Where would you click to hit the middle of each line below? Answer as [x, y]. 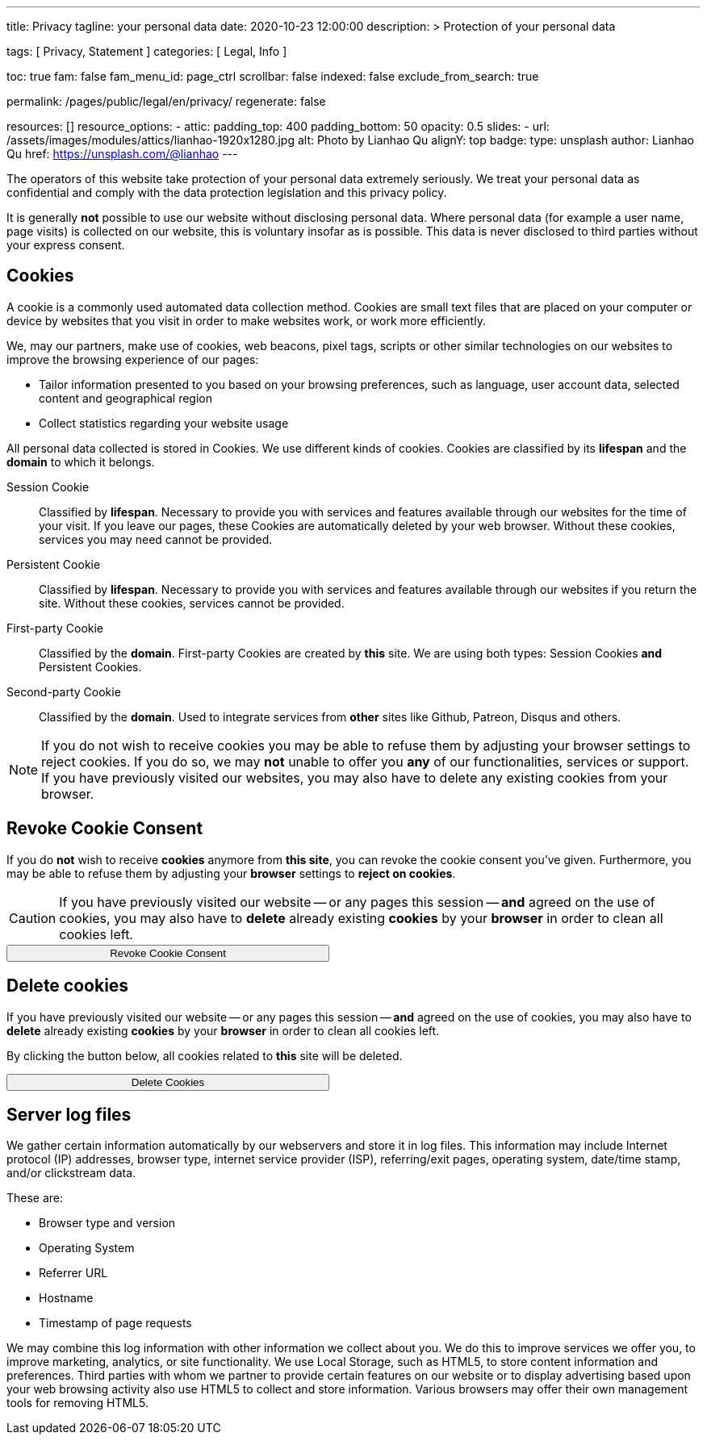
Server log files [69, 1114]
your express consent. [66, 245]
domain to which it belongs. [81, 462]
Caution [33, 918]
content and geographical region [126, 398]
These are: [35, 1198]
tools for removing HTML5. [77, 1403]
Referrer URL [73, 1273]
